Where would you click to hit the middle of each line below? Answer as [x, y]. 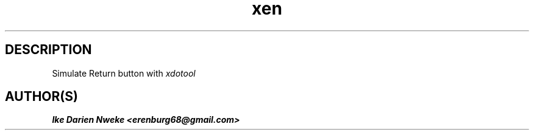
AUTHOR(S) [41, 97]
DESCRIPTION [48, 50]
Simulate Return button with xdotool [124, 73]
